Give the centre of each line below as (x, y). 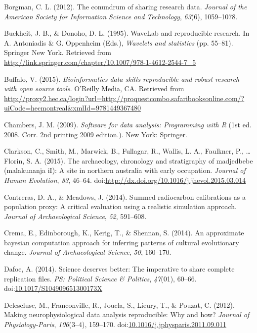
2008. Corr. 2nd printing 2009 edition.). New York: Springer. (96, 134)
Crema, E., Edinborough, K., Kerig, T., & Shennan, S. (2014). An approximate (124, 233)
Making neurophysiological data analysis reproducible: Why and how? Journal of (127, 314)
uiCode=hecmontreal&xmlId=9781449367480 (72, 108)
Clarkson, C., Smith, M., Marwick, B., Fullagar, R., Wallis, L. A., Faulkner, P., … (127, 151)
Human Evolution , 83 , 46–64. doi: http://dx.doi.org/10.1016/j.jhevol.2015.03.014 (125, 180)
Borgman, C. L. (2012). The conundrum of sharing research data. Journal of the (126, 6)
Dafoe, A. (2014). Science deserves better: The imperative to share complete (119, 269)
